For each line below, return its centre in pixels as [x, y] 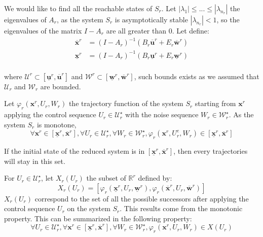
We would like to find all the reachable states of [78, 8]
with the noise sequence [162, 114]
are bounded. [61, 86]
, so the [228, 19]
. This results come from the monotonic [181, 208]
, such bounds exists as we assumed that [197, 76]
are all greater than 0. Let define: [158, 30]
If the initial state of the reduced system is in [74, 151]
